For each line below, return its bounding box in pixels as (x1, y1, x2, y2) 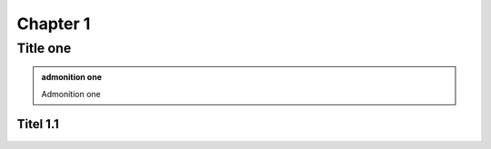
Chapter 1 (16, 14, 91, 34)
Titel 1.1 (16, 116, 59, 132)
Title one (16, 40, 72, 56)
